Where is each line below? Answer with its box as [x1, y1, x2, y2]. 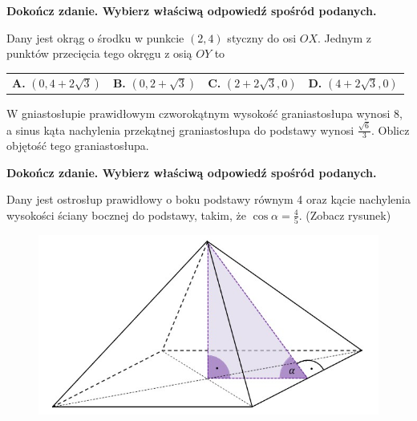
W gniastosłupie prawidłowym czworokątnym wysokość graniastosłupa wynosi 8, [6, 105, 403, 122]
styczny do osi [227, 29, 297, 46]
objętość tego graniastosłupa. [6, 137, 149, 154]
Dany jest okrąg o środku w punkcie [6, 29, 184, 46]
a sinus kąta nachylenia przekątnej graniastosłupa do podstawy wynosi [6, 121, 354, 138]
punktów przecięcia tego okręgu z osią [6, 45, 192, 62]
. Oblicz [370, 121, 410, 138]
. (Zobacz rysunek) [298, 206, 391, 223]
